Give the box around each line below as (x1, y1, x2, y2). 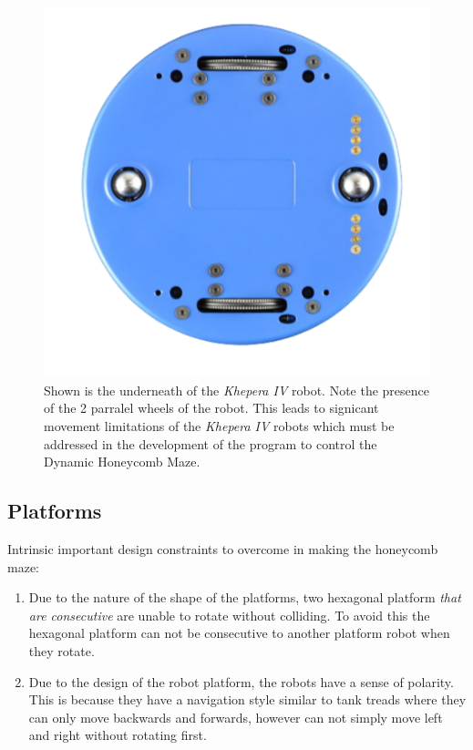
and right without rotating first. (28, 725, 207, 745)
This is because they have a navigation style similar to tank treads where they (28, 690, 467, 709)
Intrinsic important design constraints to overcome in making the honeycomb (7, 539, 438, 558)
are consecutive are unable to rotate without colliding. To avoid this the (28, 605, 430, 624)
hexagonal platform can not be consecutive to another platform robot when (28, 623, 450, 642)
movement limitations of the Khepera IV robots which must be (44, 416, 395, 435)
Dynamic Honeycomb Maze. (44, 452, 201, 471)
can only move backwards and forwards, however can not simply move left (28, 707, 443, 726)
